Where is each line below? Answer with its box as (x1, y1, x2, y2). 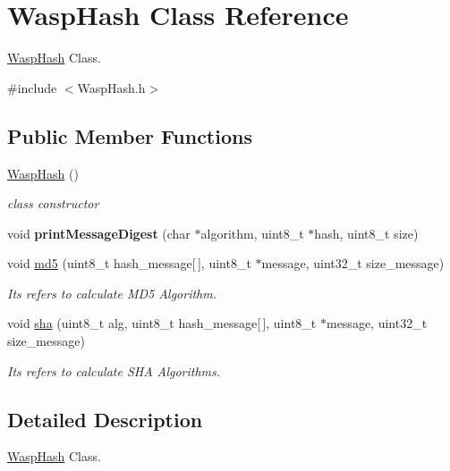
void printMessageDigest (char (7, 223, 191, 242)
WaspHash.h (77, 78, 146, 97)
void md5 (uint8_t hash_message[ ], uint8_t (7, 254, 251, 273)
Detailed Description (7, 405, 203, 433)
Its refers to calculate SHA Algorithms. (7, 361, 221, 380)
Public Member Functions (7, 122, 252, 149)
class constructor (7, 194, 99, 213)
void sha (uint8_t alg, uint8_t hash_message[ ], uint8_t (7, 314, 317, 332)
